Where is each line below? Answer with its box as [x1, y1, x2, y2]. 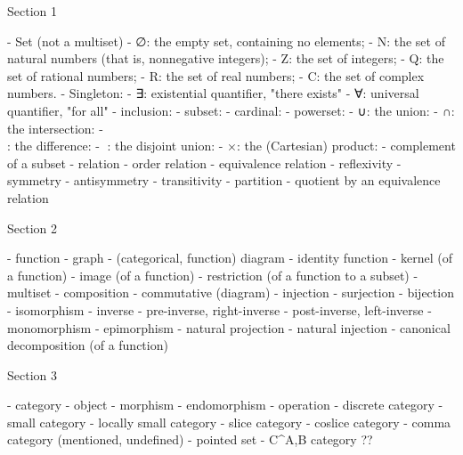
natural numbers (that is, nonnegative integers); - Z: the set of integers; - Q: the [7, 49, 444, 68]
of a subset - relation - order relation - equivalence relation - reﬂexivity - [7, 153, 402, 172]
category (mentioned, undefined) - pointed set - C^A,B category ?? [7, 430, 373, 449]
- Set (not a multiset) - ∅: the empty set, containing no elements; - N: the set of [7, 31, 445, 50]
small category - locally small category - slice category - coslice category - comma [7, 412, 451, 431]
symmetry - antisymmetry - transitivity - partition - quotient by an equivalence [7, 171, 441, 190]
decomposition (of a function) [7, 336, 168, 354]
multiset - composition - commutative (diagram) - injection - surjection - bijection [7, 283, 454, 302]
